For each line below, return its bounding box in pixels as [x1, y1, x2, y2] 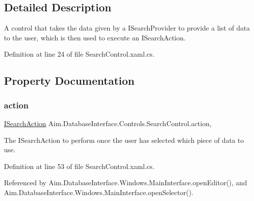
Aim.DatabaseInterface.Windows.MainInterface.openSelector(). [4, 187, 193, 197]
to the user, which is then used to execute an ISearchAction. [4, 32, 186, 42]
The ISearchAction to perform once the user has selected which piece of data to [4, 134, 244, 145]
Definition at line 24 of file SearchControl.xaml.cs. [4, 49, 155, 59]
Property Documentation [4, 73, 135, 88]
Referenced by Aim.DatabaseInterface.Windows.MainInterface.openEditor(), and [4, 177, 247, 188]
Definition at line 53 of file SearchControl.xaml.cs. [4, 161, 155, 171]
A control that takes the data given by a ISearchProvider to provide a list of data [4, 23, 250, 33]
